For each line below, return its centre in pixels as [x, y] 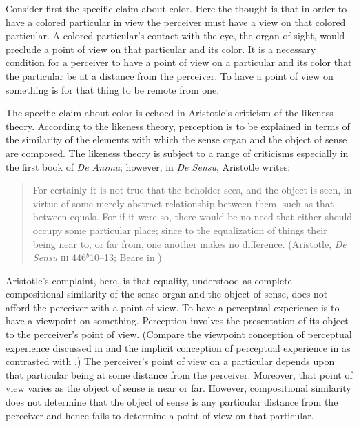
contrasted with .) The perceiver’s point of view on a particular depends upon [170, 361]
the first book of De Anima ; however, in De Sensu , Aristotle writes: [148, 166]
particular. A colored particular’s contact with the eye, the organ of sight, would [175, 35]
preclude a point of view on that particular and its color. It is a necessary [161, 49]
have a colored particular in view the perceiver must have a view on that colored [176, 22]
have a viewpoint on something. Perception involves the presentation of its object [177, 321]
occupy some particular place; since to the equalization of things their [180, 230]
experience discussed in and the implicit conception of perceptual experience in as [178, 347]
